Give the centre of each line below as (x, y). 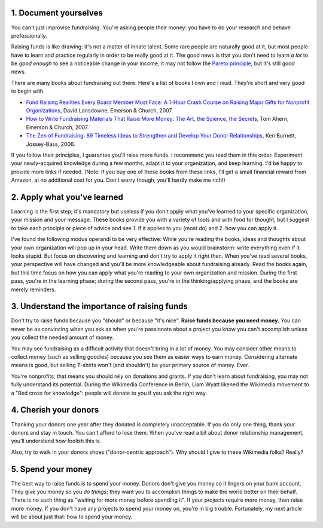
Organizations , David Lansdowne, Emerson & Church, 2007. (100, 111)
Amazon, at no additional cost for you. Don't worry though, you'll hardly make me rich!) (118, 180)
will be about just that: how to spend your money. (72, 517)
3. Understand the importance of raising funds (99, 306)
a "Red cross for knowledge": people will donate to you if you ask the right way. (109, 393)
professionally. (29, 35)
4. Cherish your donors (55, 410)
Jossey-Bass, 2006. (51, 144)
